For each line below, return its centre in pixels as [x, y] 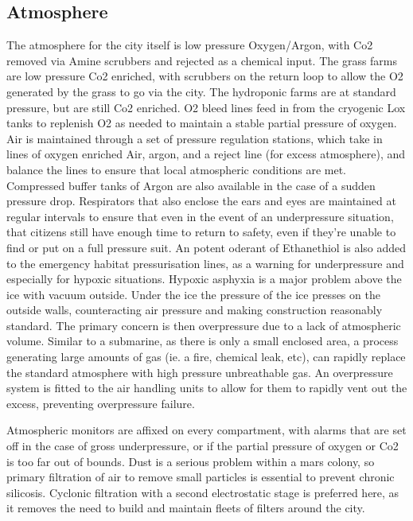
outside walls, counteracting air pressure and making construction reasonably [195, 310]
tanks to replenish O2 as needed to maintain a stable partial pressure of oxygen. [202, 123]
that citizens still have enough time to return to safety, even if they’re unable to [201, 232]
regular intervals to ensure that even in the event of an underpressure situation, [200, 216]
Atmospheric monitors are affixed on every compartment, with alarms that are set [206, 430]
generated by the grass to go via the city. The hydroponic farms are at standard [201, 91]
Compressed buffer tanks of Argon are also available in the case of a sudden [191, 185]
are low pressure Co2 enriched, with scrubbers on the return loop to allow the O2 [205, 76]
